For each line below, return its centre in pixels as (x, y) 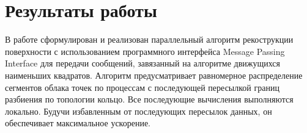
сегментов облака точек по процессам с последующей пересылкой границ (142, 87)
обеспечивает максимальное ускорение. (78, 123)
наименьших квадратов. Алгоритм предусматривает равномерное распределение (154, 75)
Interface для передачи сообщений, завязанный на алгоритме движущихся (143, 63)
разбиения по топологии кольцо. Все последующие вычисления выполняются (149, 99)
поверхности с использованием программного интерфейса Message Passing (145, 51)
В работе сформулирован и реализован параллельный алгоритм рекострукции (149, 39)
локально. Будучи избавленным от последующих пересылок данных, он (139, 111)
